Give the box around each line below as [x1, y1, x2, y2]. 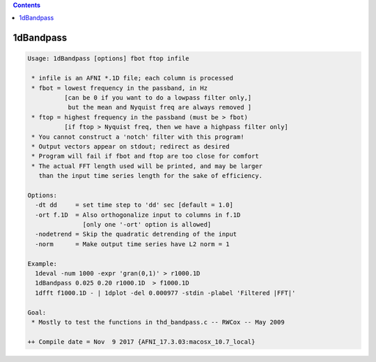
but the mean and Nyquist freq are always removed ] [68, 103, 252, 112]
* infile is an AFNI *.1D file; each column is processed [31, 74, 233, 82]
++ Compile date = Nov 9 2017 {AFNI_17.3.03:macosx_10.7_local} [27, 338, 256, 345]
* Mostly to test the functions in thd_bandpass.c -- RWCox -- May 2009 [31, 318, 285, 326]
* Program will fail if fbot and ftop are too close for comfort [31, 152, 259, 160]
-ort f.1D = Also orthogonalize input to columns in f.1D [35, 211, 241, 219]
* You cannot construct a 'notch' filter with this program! [31, 133, 244, 141]
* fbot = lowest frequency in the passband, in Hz [31, 84, 208, 92]
